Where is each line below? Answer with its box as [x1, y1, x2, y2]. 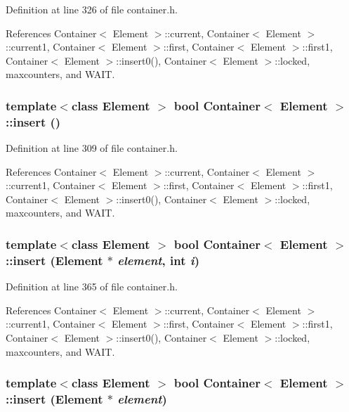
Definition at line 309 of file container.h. [6, 141, 178, 155]
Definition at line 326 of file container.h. [6, 2, 178, 16]
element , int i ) [117, 251, 199, 269]
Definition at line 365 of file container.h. [6, 279, 178, 294]
